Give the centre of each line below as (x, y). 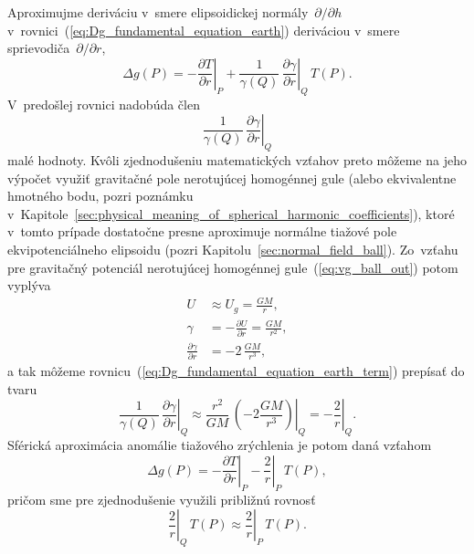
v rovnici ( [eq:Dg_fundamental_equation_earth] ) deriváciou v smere (204, 30)
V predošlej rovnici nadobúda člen (104, 104)
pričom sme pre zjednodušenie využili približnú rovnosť (162, 499)
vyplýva (29, 285)
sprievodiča (39, 48)
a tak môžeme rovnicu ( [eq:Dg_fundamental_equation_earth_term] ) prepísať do (236, 371)
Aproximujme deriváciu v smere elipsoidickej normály (158, 12)
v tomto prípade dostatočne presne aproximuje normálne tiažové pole (202, 231)
